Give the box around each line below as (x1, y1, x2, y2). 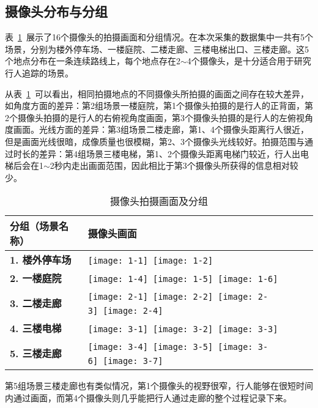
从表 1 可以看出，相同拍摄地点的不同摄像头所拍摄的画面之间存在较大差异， (5, 87, 309, 100)
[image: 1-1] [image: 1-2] (87, 255, 213, 265)
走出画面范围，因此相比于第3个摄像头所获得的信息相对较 (71, 159, 298, 172)
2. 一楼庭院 (10, 271, 62, 286)
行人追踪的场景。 (5, 66, 73, 79)
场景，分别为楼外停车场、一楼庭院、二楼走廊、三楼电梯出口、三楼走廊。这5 (5, 42, 309, 55)
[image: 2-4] (103, 306, 163, 316)
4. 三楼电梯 (10, 321, 62, 336)
